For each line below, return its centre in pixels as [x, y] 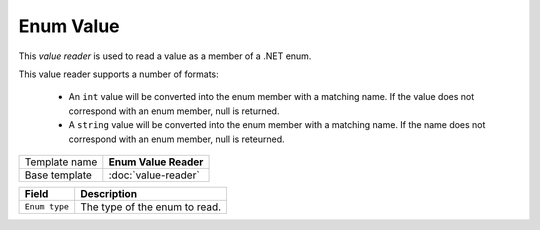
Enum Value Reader [156, 162]
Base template [58, 175]
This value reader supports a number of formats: [118, 74]
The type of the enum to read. [151, 207]
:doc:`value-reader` [154, 175]
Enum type [47, 206]
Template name [61, 162]
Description [109, 193]
